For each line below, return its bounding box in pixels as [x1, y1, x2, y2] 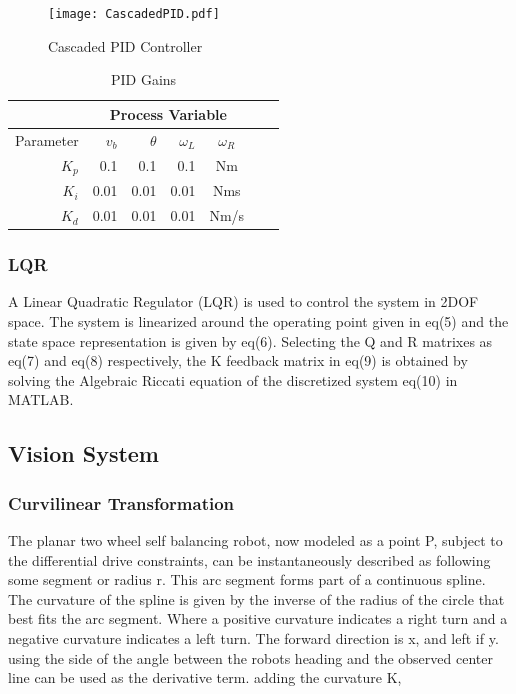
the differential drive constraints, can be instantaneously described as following [8, 549, 491, 570]
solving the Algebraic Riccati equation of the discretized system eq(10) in [8, 369, 458, 390]
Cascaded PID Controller [48, 35, 203, 56]
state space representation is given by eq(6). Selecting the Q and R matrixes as [8, 330, 493, 351]
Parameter [15, 129, 79, 150]
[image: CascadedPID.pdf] [48, 7, 220, 21]
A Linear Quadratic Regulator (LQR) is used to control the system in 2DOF [8, 291, 479, 312]
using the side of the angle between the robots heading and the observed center [8, 647, 493, 668]
